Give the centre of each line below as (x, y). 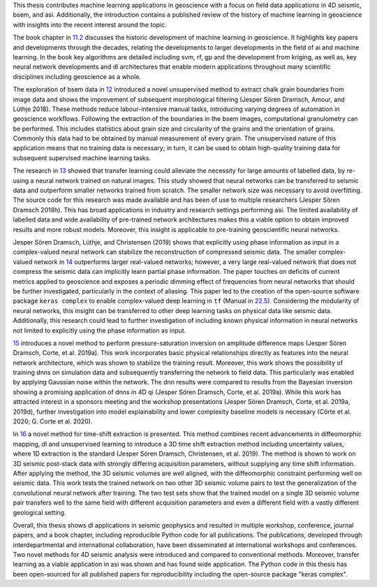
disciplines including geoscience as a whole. (77, 76)
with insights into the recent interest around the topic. (90, 24)
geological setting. (39, 512)
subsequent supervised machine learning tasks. (82, 158)
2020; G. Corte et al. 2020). (53, 421)
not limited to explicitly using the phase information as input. (99, 330)
